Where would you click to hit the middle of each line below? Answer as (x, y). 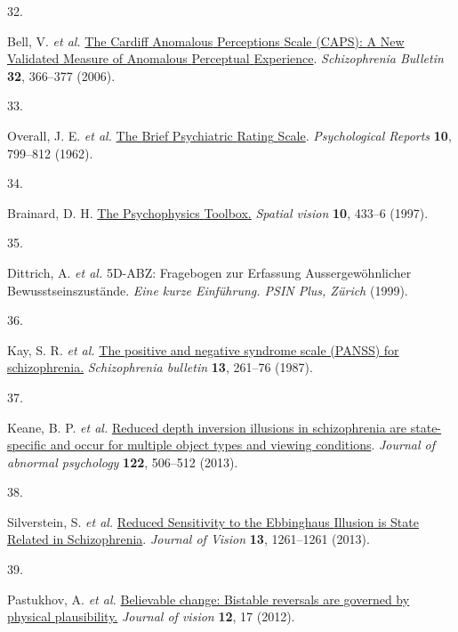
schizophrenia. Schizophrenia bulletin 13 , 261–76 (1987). (160, 367)
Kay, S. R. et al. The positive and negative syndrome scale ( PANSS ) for (203, 349)
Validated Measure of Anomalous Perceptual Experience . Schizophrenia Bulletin (225, 58)
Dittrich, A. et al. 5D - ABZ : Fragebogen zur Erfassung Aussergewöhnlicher (209, 272)
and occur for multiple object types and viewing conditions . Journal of (243, 445)
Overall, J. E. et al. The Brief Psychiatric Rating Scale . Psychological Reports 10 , (229, 135)
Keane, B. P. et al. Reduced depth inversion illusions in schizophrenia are (207, 427)
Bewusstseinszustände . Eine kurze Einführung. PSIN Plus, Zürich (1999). (208, 290)
